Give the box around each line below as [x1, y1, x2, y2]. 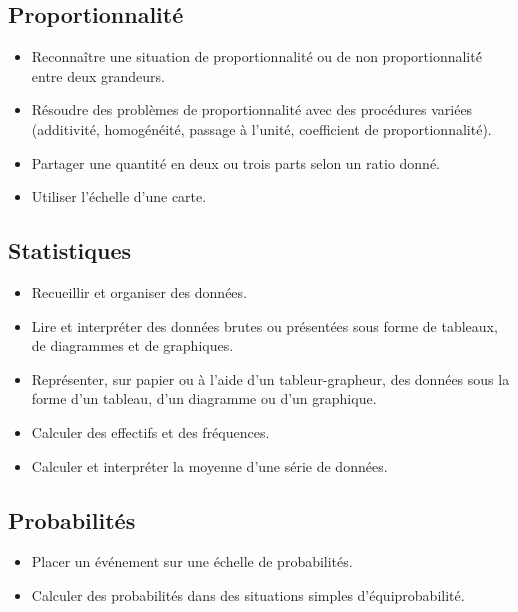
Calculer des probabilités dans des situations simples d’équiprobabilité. [31, 584, 465, 605]
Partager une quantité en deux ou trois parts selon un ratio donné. [31, 152, 441, 173]
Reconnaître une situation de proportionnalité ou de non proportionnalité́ [31, 46, 482, 67]
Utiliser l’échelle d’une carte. [31, 186, 207, 207]
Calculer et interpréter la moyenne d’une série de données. [31, 455, 388, 476]
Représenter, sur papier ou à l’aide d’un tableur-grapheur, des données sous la [31, 368, 510, 389]
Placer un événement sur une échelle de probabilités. [31, 551, 353, 572]
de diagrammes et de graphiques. [31, 335, 234, 356]
